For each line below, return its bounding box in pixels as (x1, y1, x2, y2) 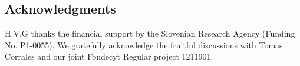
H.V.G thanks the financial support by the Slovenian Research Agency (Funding (5, 27, 295, 39)
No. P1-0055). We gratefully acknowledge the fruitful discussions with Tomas (5, 38, 283, 51)
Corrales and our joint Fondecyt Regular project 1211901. (5, 50, 213, 62)
